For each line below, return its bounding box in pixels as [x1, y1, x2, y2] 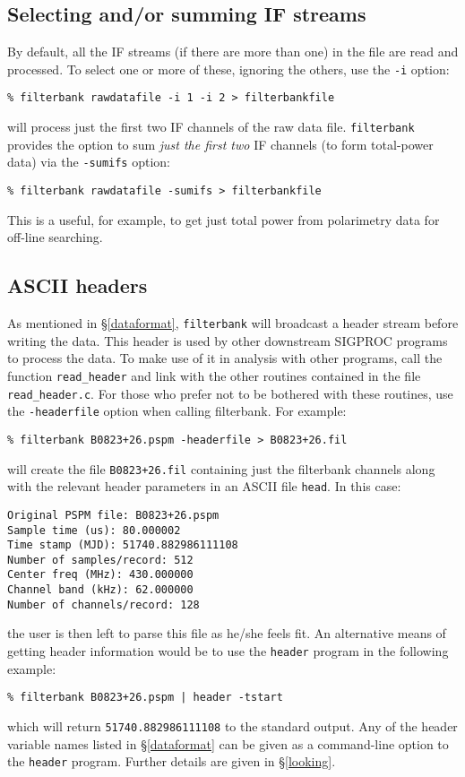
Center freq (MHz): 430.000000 [7, 568, 194, 582]
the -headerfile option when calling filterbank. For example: [7, 401, 347, 420]
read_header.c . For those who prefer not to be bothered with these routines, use [7, 384, 453, 402]
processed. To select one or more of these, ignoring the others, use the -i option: [7, 59, 450, 78]
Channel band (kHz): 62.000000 [7, 583, 194, 597]
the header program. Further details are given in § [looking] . [7, 752, 336, 771]
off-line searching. [7, 228, 103, 246]
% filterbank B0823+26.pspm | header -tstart [7, 691, 283, 704]
